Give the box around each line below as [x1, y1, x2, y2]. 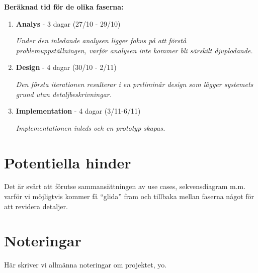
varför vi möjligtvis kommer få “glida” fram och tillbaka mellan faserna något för [4, 191, 254, 202]
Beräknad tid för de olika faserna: [4, 2, 124, 12]
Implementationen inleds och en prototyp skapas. [16, 122, 165, 133]
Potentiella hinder [4, 152, 131, 172]
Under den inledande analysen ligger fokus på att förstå [16, 35, 187, 46]
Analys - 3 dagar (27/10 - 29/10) [16, 18, 121, 29]
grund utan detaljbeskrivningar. [16, 88, 112, 99]
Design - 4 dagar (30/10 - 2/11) [16, 62, 117, 72]
